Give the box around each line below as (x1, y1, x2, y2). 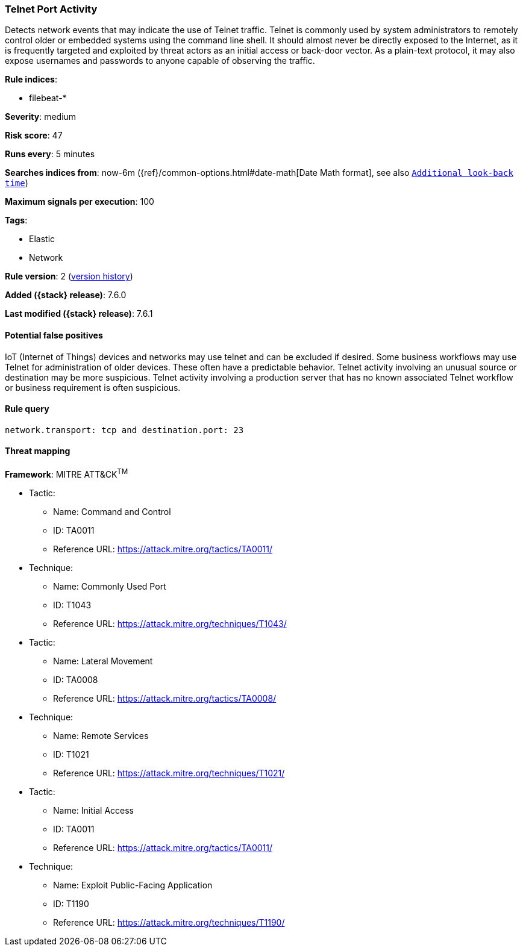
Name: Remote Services (53, 730, 149, 741)
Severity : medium (5, 111, 77, 122)
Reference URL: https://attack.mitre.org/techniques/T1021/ (53, 767, 285, 778)
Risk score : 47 (5, 130, 63, 141)
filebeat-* (29, 93, 67, 104)
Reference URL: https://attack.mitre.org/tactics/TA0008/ (53, 693, 277, 703)
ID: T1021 (53, 749, 89, 759)
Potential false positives (5, 329, 103, 340)
